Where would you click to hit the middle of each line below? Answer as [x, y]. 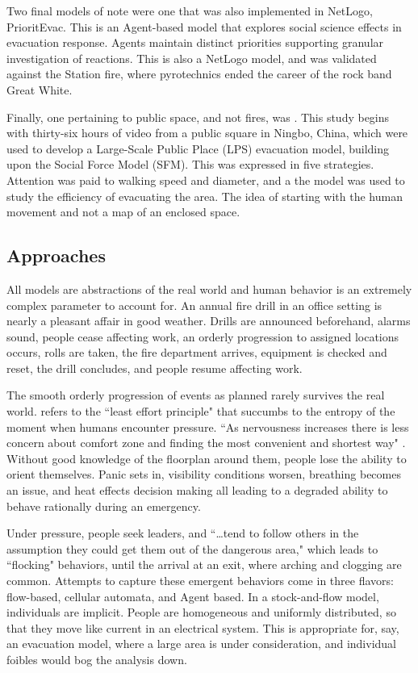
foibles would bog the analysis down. [97, 659]
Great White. [40, 89]
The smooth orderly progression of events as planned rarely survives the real [196, 395]
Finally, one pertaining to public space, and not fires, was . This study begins [198, 117]
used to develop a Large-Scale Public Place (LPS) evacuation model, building [198, 148]
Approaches [56, 255]
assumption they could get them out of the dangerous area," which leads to [192, 548]
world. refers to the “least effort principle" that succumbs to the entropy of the [201, 411]
